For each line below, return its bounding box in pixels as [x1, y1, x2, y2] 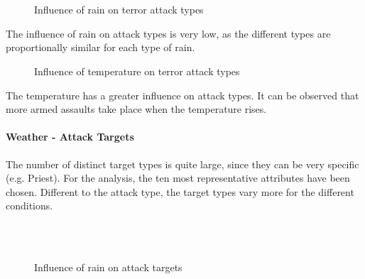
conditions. [6, 198, 53, 213]
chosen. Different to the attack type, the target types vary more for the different [6, 184, 354, 199]
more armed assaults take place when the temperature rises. [6, 102, 267, 116]
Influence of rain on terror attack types [34, 2, 204, 17]
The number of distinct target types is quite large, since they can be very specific [6, 156, 359, 171]
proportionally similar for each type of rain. [6, 40, 195, 55]
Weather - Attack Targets [6, 129, 134, 144]
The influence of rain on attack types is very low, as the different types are [6, 26, 331, 40]
